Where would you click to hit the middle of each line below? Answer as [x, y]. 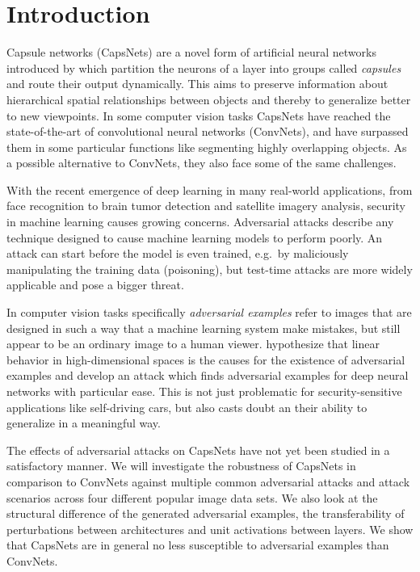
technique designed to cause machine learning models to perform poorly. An [195, 237]
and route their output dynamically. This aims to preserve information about [197, 84]
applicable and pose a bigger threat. [95, 285]
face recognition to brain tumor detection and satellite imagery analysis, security [206, 206]
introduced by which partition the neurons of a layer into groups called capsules [204, 67]
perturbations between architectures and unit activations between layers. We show [210, 529]
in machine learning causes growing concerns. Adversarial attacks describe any [200, 222]
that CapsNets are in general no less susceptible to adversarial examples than [198, 545]
